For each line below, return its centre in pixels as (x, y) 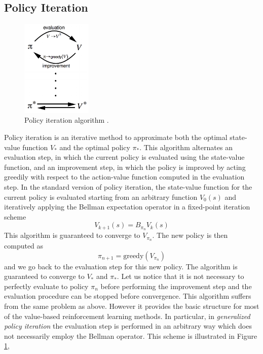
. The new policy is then (190, 235)
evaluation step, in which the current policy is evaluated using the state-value (124, 157)
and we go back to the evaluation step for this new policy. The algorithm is (121, 266)
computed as (24, 246)
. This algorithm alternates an (186, 147)
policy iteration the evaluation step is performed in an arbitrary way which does (128, 326)
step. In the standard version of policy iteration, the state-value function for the (128, 186)
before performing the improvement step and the (176, 286)
